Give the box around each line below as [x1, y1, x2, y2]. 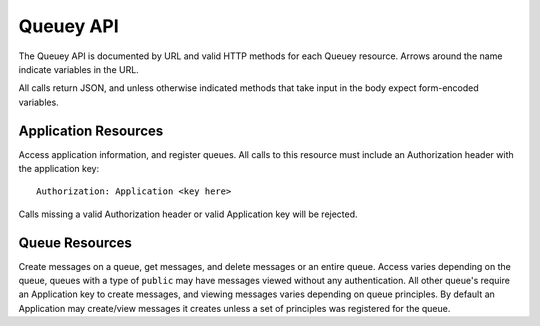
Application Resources [18, 122, 164, 139]
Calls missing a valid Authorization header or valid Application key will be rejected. [18, 208, 359, 220]
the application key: [18, 163, 100, 175]
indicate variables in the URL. [18, 63, 139, 75]
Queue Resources [18, 234, 132, 251]
